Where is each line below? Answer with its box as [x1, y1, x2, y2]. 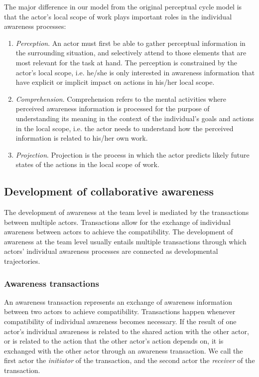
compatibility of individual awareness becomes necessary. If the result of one [4, 316, 237, 327]
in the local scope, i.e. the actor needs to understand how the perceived [15, 123, 234, 133]
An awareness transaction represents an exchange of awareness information [4, 296, 233, 307]
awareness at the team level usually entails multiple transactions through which [4, 236, 247, 246]
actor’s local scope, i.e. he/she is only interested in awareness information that [15, 67, 255, 77]
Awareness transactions [4, 277, 99, 289]
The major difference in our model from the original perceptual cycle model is [4, 1, 242, 11]
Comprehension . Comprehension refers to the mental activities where [15, 93, 226, 104]
